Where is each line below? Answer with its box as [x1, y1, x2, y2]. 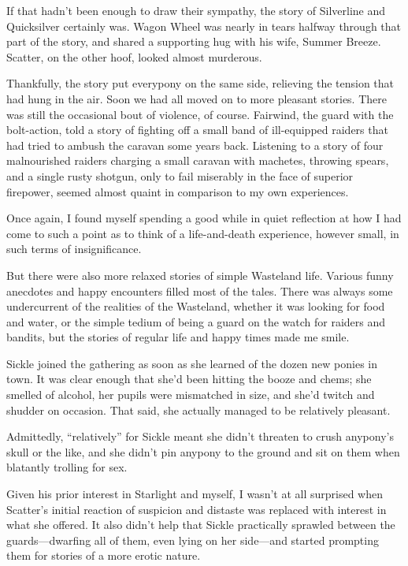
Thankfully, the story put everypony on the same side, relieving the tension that [6, 75, 395, 91]
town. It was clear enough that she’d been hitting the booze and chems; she [6, 371, 372, 387]
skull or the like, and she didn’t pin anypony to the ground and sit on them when [6, 443, 400, 460]
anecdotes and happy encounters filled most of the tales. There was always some [6, 282, 393, 299]
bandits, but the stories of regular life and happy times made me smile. [6, 329, 350, 345]
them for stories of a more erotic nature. [6, 547, 201, 564]
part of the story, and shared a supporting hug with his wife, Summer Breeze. [6, 33, 381, 50]
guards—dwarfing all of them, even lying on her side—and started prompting [6, 531, 379, 548]
